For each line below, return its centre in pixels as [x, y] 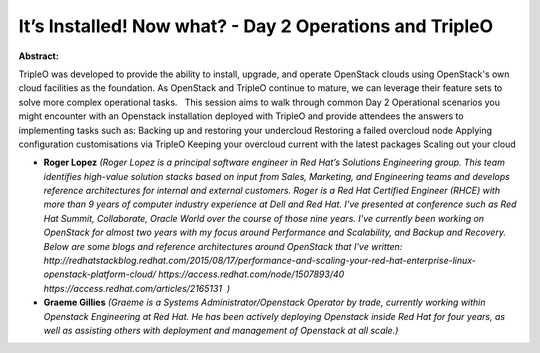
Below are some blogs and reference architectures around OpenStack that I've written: [223, 246]
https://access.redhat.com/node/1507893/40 [251, 274]
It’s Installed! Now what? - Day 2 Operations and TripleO [256, 26]
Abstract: [38, 56]
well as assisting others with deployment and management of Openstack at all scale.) [221, 330]
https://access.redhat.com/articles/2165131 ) [137, 288]
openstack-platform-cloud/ [100, 274]
